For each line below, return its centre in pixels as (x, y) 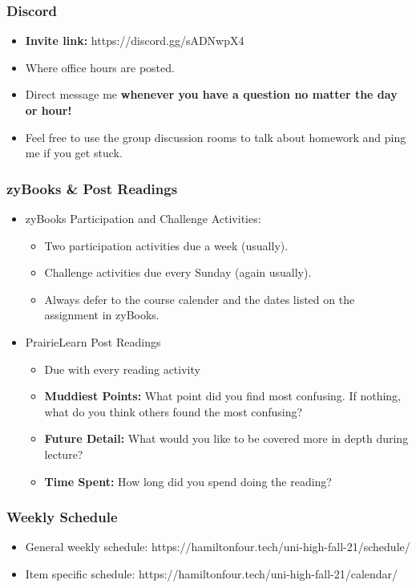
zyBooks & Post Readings (92, 188)
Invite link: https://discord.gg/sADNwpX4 (135, 41)
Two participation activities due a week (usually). (166, 245)
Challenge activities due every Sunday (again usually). (178, 272)
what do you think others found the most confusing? (174, 411)
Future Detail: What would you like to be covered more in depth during (226, 438)
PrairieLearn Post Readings (93, 341)
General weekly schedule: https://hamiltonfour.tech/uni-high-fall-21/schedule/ (218, 547)
